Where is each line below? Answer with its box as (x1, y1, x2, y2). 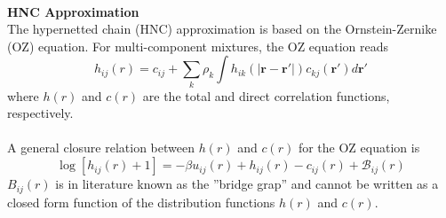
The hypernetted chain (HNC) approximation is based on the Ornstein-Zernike (7, 19, 437, 38)
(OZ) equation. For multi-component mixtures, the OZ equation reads (7, 36, 389, 55)
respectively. (7, 104, 74, 122)
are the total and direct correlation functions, (142, 86, 390, 105)
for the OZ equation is (298, 138, 420, 157)
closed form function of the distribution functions (7, 192, 275, 211)
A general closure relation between (7, 138, 195, 157)
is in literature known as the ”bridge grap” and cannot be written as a (55, 175, 439, 193)
